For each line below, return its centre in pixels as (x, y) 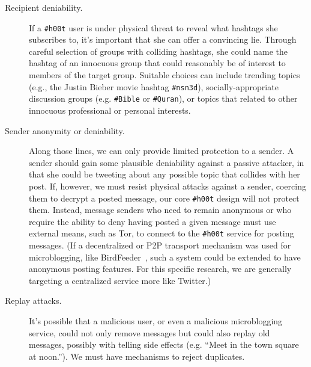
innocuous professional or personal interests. (110, 110)
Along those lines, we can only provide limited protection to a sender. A (162, 151)
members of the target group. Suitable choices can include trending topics (165, 75)
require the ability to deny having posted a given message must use (152, 221)
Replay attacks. (33, 301)
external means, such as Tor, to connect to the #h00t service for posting (162, 233)
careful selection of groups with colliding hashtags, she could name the (158, 51)
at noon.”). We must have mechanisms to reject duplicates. (137, 356)
